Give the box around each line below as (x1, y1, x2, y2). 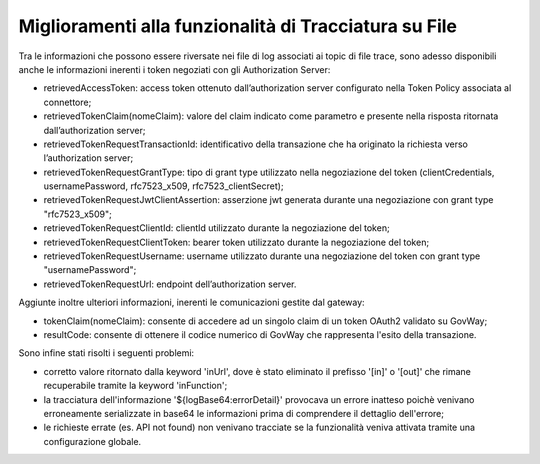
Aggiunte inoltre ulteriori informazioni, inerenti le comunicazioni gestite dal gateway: (18, 296, 365, 309)
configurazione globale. (43, 435, 142, 447)
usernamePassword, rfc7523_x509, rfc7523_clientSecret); (43, 180, 284, 192)
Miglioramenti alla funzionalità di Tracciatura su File (18, 15, 458, 37)
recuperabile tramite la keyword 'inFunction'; (43, 380, 228, 392)
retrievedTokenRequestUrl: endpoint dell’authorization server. (43, 278, 297, 290)
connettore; (43, 96, 92, 108)
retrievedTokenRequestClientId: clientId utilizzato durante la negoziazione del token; (43, 222, 390, 234)
